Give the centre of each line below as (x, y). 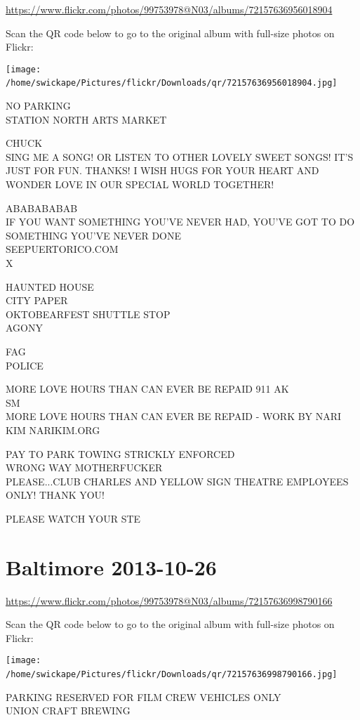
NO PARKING (38, 106)
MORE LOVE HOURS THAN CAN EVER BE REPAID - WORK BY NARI (174, 416)
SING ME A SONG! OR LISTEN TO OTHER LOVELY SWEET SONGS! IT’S (180, 156)
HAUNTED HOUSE (50, 286)
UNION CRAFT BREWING (68, 711)
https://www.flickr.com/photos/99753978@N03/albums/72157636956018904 (169, 9)
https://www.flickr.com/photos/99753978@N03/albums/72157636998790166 (169, 600)
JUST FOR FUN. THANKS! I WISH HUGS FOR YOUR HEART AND (162, 170)
